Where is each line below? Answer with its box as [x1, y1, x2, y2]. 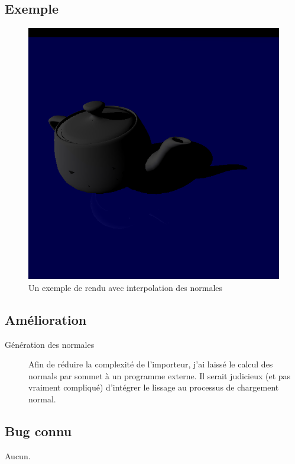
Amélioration [5, 310, 87, 328]
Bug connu [5, 421, 72, 440]
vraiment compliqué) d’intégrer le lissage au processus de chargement [28, 381, 279, 393]
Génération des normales [5, 338, 95, 350]
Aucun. [5, 449, 31, 462]
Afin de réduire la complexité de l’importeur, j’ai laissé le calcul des [28, 358, 273, 370]
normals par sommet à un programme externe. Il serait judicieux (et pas [28, 369, 291, 382]
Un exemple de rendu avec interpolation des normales [28, 281, 223, 293]
